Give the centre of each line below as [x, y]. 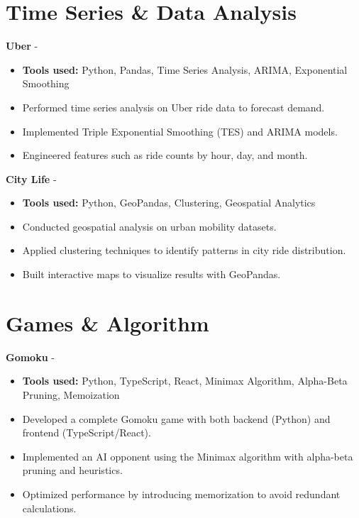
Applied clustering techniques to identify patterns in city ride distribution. [184, 250]
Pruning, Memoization [71, 394]
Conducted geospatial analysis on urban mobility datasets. [149, 226]
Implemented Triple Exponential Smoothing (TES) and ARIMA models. [180, 131]
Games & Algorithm [107, 323]
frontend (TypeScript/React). [87, 432]
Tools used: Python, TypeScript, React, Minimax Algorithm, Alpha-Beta [185, 381]
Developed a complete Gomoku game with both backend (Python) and [176, 418]
